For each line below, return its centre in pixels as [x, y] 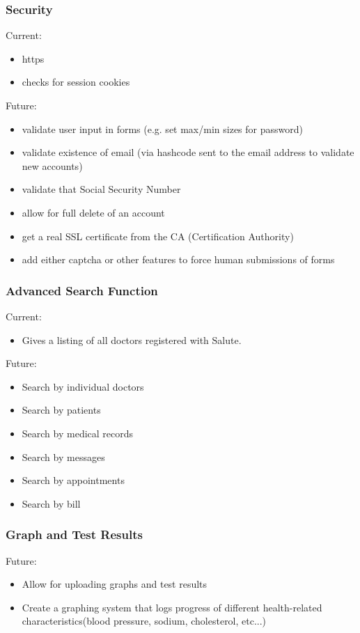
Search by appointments [73, 480]
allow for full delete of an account [93, 212]
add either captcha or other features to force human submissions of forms [178, 259]
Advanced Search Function [82, 290]
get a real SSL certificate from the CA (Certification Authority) [158, 236]
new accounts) [52, 165]
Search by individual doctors [83, 386]
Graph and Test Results [74, 534]
